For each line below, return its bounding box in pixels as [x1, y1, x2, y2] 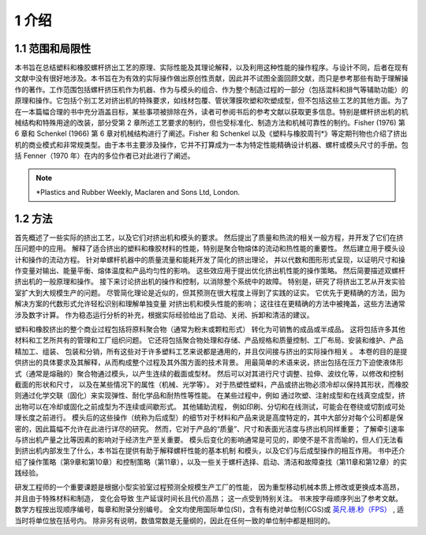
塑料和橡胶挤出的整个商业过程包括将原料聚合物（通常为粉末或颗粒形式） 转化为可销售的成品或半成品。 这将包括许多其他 [14, 324, 405, 334]
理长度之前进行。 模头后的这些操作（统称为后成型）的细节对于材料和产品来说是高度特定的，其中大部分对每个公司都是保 [14, 413, 404, 422]
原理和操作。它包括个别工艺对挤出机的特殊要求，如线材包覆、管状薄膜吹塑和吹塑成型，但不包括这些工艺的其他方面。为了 [14, 95, 409, 106]
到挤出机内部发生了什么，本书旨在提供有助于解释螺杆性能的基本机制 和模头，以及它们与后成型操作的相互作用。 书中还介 [14, 446, 405, 455]
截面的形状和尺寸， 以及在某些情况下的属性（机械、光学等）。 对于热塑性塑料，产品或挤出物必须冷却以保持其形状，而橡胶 [14, 380, 409, 389]
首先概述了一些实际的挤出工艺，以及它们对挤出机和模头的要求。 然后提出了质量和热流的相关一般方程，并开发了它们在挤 [14, 233, 404, 242]
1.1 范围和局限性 [14, 42, 92, 55]
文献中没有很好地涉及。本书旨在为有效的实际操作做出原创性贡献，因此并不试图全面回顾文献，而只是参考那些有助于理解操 [14, 73, 409, 83]
